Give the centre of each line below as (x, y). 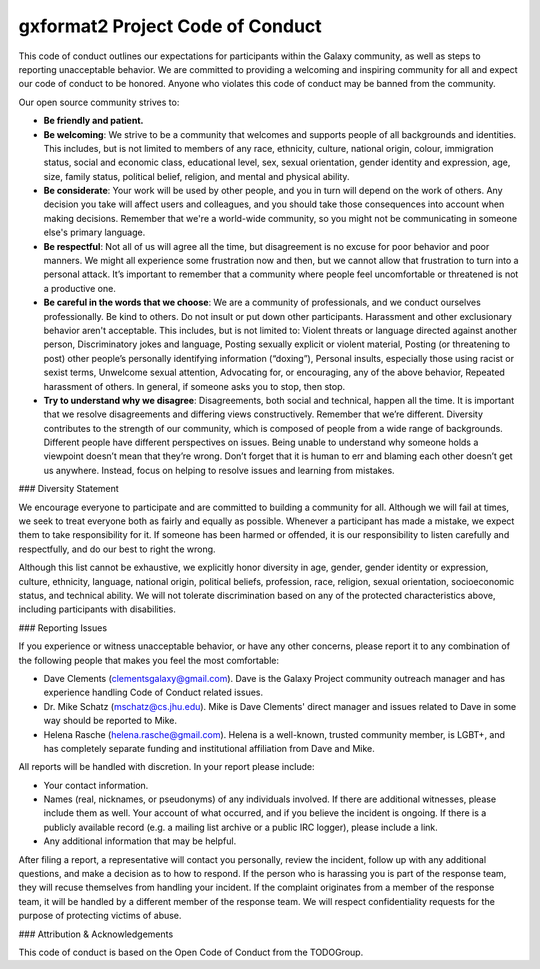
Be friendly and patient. (93, 121)
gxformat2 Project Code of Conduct (170, 26)
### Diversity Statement (68, 489)
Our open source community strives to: (99, 102)
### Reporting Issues (63, 627)
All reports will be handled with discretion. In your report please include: (166, 767)
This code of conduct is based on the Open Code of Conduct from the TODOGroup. (191, 952)
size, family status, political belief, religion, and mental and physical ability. (196, 176)
